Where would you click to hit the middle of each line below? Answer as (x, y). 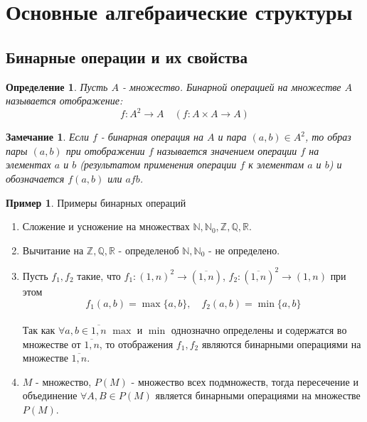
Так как (39, 330)
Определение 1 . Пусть (57, 86)
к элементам (276, 164)
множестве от (52, 343)
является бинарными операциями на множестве (258, 395)
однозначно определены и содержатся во (259, 330)
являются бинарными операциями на (281, 343)
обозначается (35, 179)
